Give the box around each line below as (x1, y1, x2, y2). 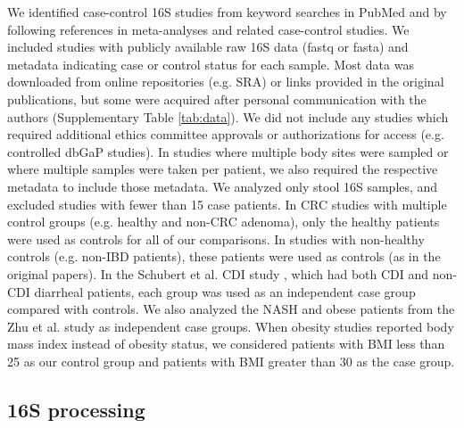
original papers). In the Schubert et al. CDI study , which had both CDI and (7, 264, 429, 283)
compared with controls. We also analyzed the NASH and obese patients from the (7, 300, 455, 318)
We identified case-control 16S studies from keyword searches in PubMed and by (7, 3, 447, 21)
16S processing (7, 395, 145, 423)
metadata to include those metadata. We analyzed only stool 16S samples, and (7, 177, 438, 195)
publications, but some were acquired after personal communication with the (7, 89, 427, 108)
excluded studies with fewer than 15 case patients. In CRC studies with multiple (7, 194, 447, 213)
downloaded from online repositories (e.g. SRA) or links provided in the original (7, 72, 444, 91)
